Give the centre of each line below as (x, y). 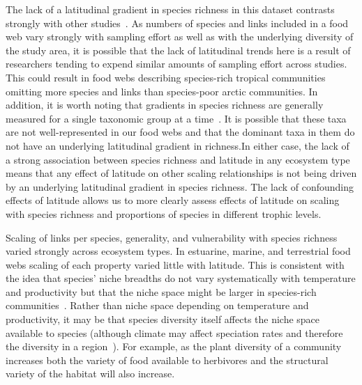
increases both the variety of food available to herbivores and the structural (167, 360)
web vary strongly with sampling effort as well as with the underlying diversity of (180, 37)
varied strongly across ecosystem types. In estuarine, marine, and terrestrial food (178, 251)
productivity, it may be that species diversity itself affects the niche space (163, 319)
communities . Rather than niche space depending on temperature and (157, 305)
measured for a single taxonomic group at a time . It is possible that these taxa (176, 118)
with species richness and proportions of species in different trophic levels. (164, 213)
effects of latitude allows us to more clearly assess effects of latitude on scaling (173, 200)
